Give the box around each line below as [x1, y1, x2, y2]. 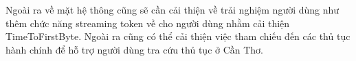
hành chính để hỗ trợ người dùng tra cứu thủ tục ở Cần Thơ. [5, 42, 264, 56]
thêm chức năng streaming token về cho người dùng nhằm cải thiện [5, 16, 290, 30]
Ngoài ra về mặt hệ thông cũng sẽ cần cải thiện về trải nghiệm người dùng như [5, 3, 340, 16]
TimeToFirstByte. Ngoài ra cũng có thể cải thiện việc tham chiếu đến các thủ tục [5, 29, 351, 43]
